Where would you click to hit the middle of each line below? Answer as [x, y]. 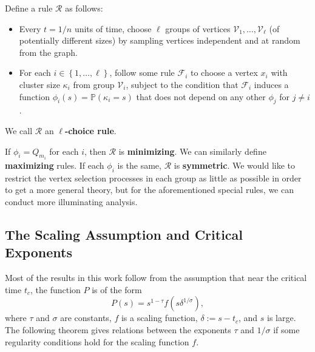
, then [95, 151]
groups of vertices [198, 28]
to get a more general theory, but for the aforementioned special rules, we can [149, 190]
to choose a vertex [224, 73]
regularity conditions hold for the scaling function [97, 341]
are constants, [86, 318]
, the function [55, 289]
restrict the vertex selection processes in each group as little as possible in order [153, 178]
